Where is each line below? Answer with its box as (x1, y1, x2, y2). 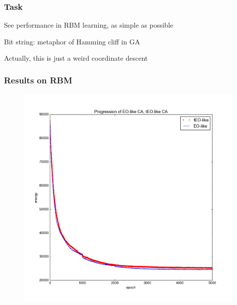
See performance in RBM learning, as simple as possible (4, 20, 173, 30)
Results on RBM (4, 74, 73, 86)
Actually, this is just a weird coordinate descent (4, 53, 148, 63)
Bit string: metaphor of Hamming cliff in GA (4, 36, 140, 46)
